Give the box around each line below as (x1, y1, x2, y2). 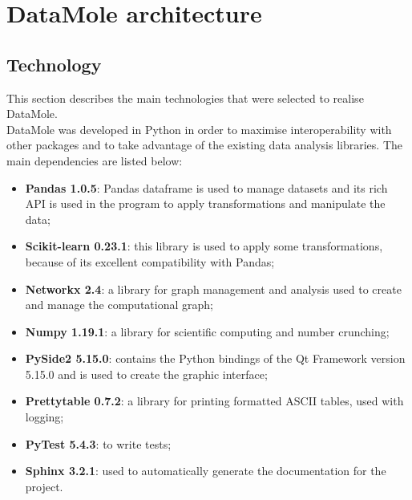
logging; (25, 409, 64, 425)
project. (25, 478, 63, 494)
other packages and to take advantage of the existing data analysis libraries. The (6, 136, 402, 153)
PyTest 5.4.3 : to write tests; (25, 435, 172, 452)
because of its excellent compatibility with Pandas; (25, 253, 275, 270)
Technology (6, 51, 102, 76)
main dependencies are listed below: (6, 152, 183, 169)
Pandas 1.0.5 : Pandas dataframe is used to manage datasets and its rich (25, 179, 388, 196)
